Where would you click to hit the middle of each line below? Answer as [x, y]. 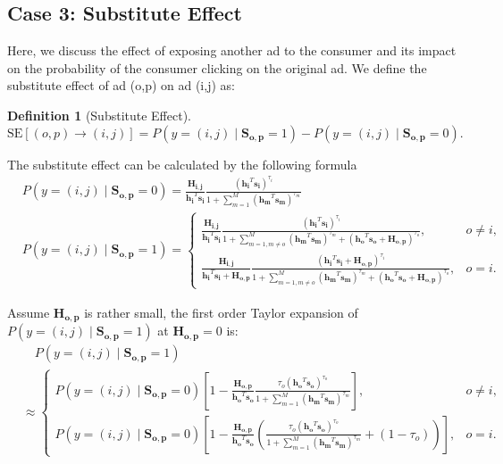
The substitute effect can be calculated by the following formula [182, 164]
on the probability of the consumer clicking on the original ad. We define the [217, 67]
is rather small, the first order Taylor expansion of [221, 312]
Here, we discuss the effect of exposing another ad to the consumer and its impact [232, 50]
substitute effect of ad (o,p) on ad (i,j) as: [121, 85]
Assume [29, 312]
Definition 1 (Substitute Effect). [99, 115]
